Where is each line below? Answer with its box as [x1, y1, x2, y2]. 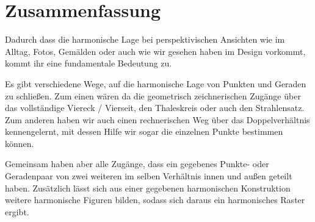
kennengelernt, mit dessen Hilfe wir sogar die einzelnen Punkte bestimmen [5, 125, 283, 138]
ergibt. [5, 205, 29, 218]
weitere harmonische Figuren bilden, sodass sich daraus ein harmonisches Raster [5, 193, 305, 206]
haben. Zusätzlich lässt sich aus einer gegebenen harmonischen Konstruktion [5, 181, 291, 194]
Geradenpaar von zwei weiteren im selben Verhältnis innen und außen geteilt [5, 170, 292, 182]
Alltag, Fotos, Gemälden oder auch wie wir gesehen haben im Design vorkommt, [5, 45, 306, 57]
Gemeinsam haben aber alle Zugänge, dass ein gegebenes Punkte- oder [5, 157, 269, 170]
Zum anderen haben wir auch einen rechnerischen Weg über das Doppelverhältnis [5, 113, 310, 126]
